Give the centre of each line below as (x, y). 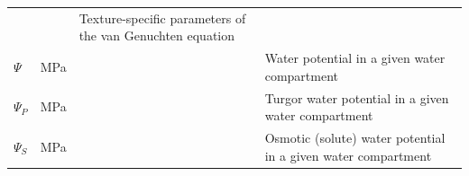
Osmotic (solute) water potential (355, 138)
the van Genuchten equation (157, 35)
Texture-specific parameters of (162, 18)
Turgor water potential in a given (357, 97)
